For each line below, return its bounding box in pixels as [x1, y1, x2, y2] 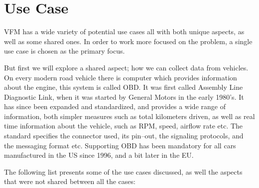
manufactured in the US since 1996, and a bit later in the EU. [4, 150, 194, 160]
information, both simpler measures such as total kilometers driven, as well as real [4, 111, 255, 121]
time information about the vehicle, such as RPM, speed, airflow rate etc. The [4, 121, 243, 131]
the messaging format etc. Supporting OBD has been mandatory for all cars [4, 140, 236, 150]
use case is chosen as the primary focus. [4, 46, 125, 56]
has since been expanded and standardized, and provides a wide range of [4, 101, 226, 112]
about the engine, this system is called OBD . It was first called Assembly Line [4, 82, 243, 92]
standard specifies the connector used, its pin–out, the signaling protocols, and [4, 130, 244, 141]
